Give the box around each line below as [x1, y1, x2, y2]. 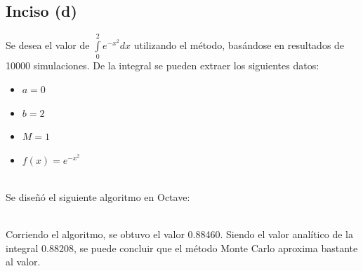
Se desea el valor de [6, 38, 90, 52]
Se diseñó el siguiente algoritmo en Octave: [6, 189, 190, 204]
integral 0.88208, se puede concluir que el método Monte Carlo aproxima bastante [6, 240, 358, 255]
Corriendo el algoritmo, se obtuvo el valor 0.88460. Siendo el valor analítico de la [6, 227, 353, 242]
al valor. [6, 254, 41, 269]
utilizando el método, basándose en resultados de [133, 38, 345, 52]
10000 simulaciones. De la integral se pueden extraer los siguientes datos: [6, 58, 319, 73]
